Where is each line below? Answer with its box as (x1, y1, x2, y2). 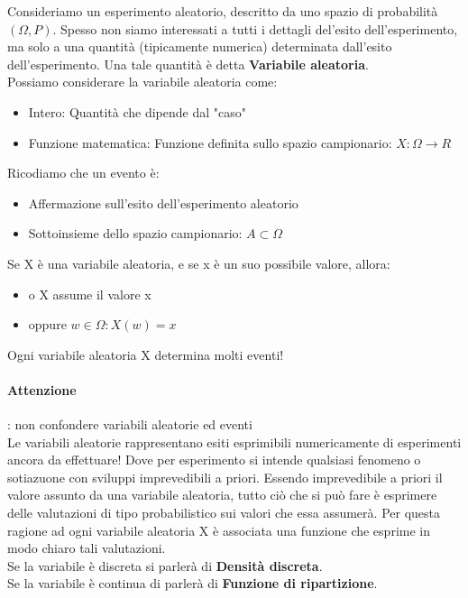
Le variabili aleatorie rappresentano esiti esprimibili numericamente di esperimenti (7, 432, 462, 451)
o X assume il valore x (28, 284, 151, 303)
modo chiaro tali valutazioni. (7, 538, 166, 557)
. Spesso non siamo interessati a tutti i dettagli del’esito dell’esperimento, (52, 19, 458, 38)
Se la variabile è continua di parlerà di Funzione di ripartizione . (7, 574, 378, 593)
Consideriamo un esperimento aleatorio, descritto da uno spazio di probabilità (7, 2, 438, 20)
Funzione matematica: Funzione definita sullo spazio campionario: (28, 133, 392, 152)
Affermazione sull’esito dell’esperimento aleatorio (28, 193, 298, 212)
